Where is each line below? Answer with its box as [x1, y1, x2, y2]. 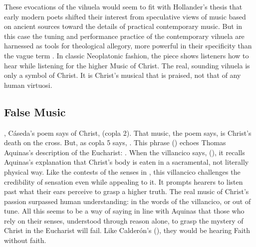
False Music [4, 104, 66, 119]
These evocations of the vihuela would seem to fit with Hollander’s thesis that [4, 1, 243, 11]
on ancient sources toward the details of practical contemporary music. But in [4, 21, 243, 31]
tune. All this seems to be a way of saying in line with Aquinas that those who [4, 206, 245, 216]
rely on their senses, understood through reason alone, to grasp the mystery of [4, 215, 244, 226]
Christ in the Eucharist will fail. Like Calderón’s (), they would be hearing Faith [4, 225, 250, 236]
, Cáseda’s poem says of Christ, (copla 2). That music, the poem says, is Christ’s [4, 127, 252, 138]
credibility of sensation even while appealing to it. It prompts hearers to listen [4, 176, 243, 187]
